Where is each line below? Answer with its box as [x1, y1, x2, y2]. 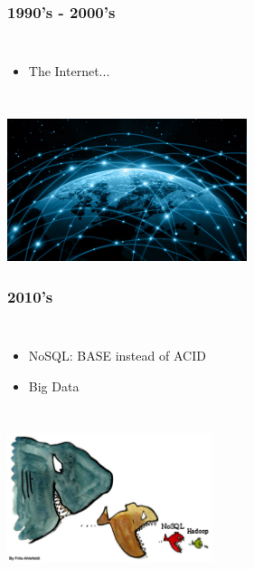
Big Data [28, 376, 80, 395]
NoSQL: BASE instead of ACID [28, 346, 206, 365]
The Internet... [28, 62, 110, 81]
